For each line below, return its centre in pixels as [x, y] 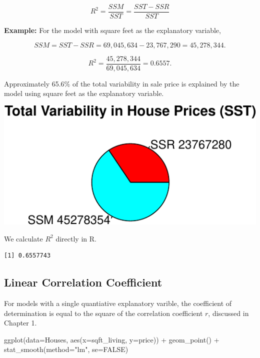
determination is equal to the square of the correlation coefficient [103, 313]
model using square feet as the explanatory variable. [84, 93]
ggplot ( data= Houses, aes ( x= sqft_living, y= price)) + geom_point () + [112, 339]
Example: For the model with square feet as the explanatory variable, [112, 30]
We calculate [23, 238]
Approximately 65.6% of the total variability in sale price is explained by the [122, 83]
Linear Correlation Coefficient [83, 282]
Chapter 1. [20, 323]
